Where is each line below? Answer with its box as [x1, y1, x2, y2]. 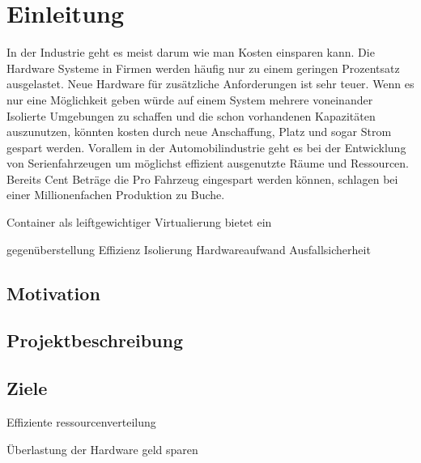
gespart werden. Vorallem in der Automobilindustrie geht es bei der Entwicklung [6, 138, 406, 155]
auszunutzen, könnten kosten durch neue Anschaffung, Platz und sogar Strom [6, 123, 392, 140]
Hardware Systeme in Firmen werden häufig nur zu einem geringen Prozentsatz [6, 59, 400, 76]
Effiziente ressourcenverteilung [6, 414, 156, 431]
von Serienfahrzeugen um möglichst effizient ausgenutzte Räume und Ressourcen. [6, 155, 409, 172]
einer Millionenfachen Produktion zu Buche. [6, 186, 225, 203]
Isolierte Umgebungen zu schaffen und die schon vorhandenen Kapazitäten [6, 107, 376, 124]
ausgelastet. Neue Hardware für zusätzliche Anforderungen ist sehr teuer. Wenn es [6, 75, 415, 92]
